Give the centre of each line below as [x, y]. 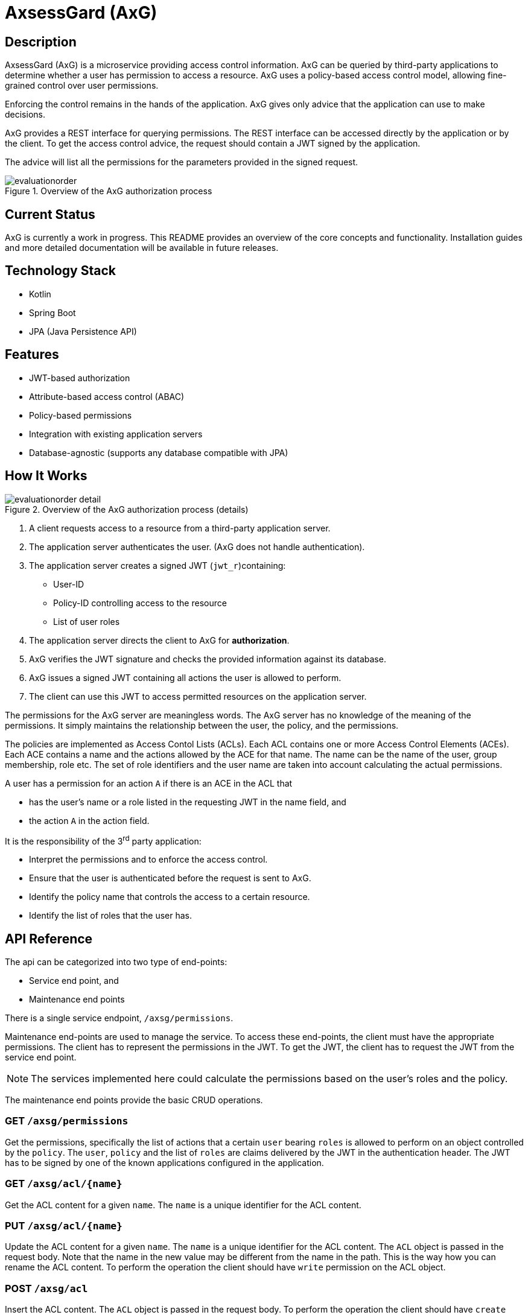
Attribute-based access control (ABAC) [107, 396]
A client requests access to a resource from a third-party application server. [180, 528]
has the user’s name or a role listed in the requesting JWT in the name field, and [188, 802]
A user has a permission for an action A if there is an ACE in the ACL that [149, 783]
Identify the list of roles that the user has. [110, 916]
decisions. [25, 115]
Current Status [50, 214]
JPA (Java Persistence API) [83, 331]
